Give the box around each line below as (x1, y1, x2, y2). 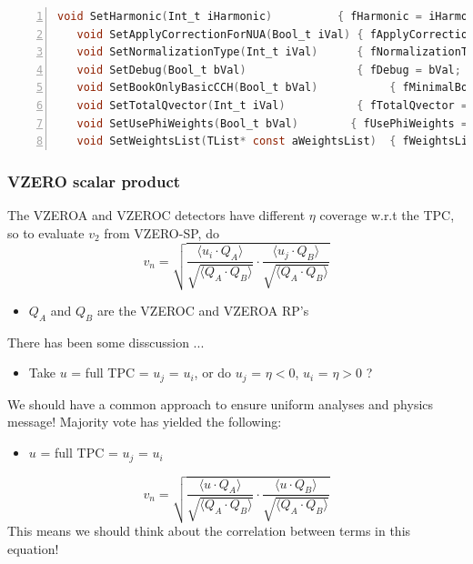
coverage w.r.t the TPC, (319, 205, 455, 224)
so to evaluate (7, 223, 85, 242)
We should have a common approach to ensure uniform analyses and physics (7, 394, 434, 413)
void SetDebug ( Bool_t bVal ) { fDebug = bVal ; (76, 63, 461, 76)
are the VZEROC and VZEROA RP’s (96, 301, 309, 320)
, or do (194, 363, 232, 382)
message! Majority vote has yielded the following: (7, 412, 282, 431)
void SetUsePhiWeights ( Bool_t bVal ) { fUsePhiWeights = (76, 116, 468, 130)
